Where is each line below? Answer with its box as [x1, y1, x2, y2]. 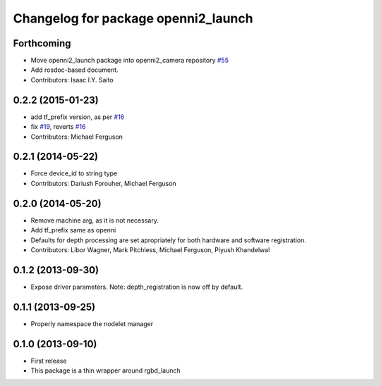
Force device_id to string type [30, 169, 118, 178]
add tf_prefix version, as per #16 [30, 113, 125, 121]
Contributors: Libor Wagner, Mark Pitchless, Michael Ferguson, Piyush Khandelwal [30, 245, 270, 254]
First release [30, 356, 67, 365]
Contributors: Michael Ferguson [30, 132, 123, 141]
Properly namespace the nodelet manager [30, 319, 154, 328]
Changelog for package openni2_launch [13, 11, 253, 26]
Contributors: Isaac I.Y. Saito [30, 75, 114, 84]
